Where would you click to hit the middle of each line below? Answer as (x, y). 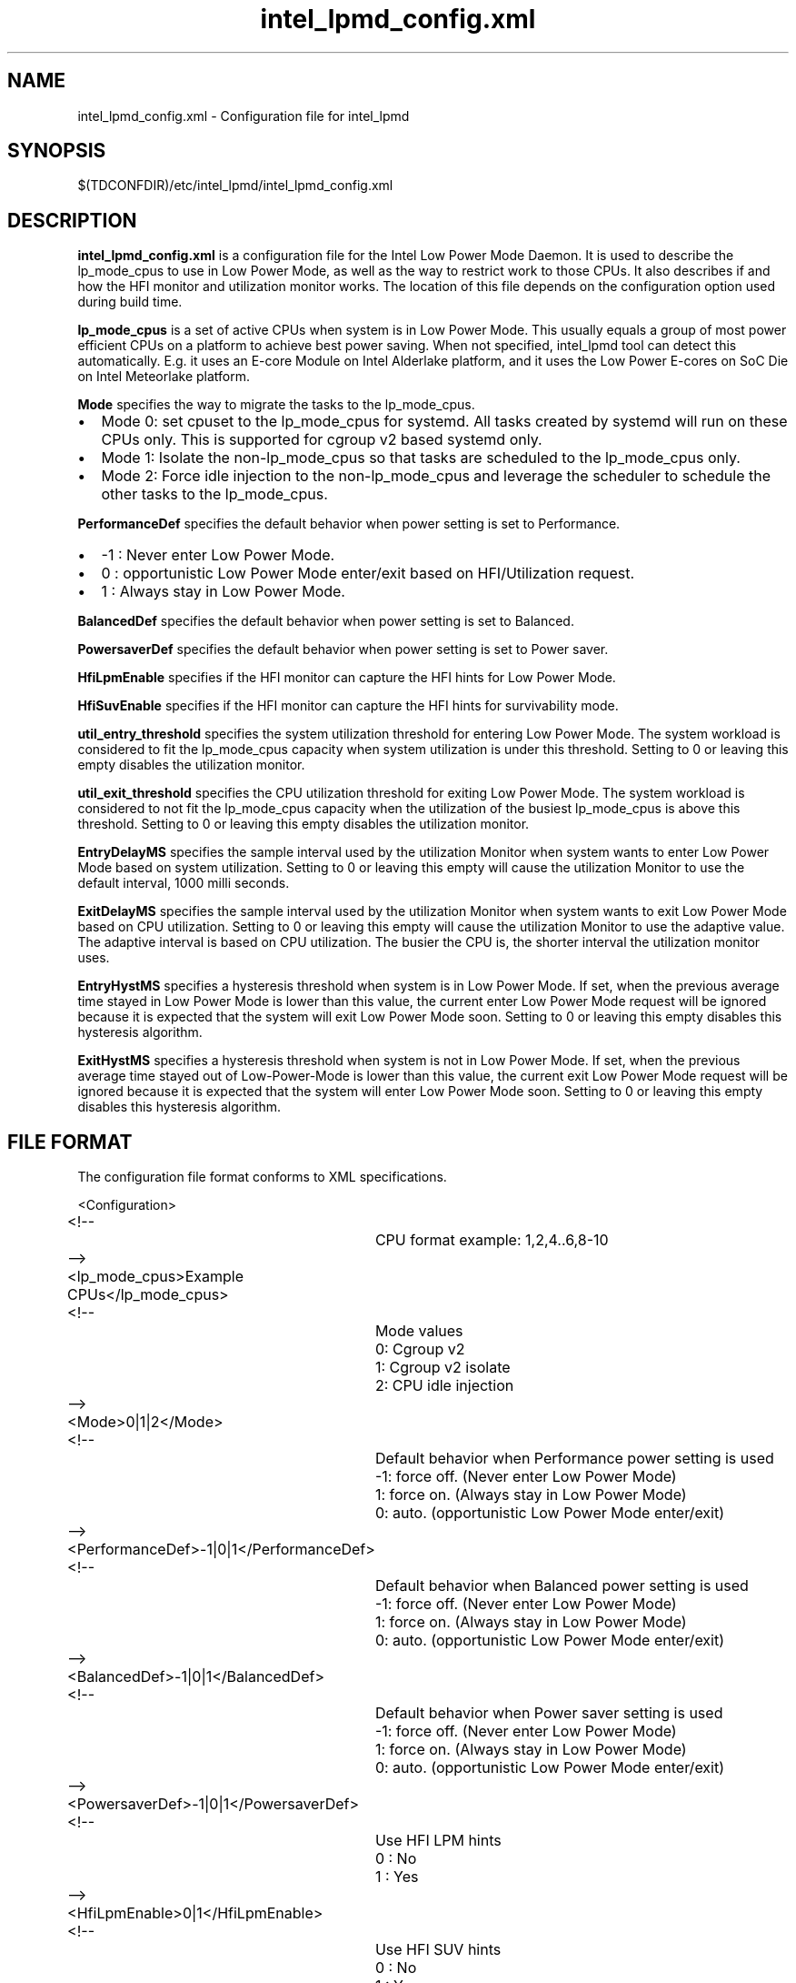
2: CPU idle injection (444, 1386)
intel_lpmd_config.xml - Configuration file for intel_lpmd (244, 116)
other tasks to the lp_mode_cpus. (214, 494)
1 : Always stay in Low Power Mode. (223, 592)
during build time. (130, 302)
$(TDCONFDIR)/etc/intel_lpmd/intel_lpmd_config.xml (235, 186)
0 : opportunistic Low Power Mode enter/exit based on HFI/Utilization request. (368, 574)
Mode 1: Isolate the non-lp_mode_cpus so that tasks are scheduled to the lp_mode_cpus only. (421, 458)
